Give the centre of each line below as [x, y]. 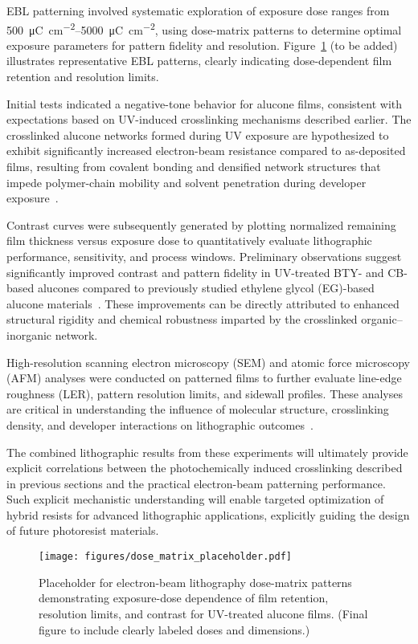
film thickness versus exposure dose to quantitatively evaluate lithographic [189, 240]
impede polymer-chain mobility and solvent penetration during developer [186, 182]
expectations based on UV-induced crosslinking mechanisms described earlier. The [209, 119]
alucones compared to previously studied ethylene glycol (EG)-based [206, 288]
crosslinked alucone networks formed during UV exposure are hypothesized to [198, 135]
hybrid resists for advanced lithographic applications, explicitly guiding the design [208, 514]
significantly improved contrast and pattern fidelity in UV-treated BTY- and [195, 272]
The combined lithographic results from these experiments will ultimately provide [207, 452]
